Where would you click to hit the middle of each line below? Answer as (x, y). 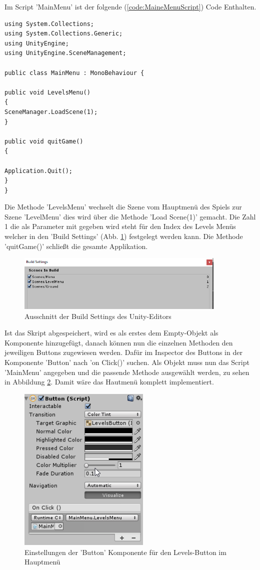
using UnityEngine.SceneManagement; (65, 53)
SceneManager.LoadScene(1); (51, 112)
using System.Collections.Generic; (64, 34)
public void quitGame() (44, 141)
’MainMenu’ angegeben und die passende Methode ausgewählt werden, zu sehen (127, 372)
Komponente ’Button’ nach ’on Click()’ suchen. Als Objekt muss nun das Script (127, 362)
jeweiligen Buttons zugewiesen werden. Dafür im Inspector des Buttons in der (123, 352)
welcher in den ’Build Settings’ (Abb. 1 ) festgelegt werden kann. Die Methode (124, 236)
